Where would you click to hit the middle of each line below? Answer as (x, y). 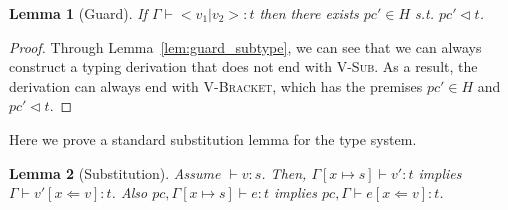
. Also (129, 192)
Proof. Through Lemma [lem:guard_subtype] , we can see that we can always (245, 46)
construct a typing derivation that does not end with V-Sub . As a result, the (243, 66)
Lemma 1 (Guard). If (78, 13)
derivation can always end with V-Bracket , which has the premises (216, 85)
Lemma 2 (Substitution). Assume (115, 172)
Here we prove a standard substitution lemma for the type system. (213, 138)
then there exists (309, 13)
